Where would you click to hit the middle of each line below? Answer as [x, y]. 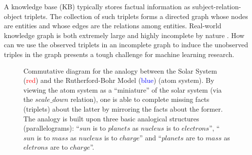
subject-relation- [217, 6]
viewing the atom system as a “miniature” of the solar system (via [123, 89]
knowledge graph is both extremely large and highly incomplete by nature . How [124, 35]
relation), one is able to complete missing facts [140, 99]
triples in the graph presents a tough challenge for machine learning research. [119, 54]
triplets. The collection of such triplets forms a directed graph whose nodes [136, 16]
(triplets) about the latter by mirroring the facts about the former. [123, 108]
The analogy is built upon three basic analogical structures [111, 118]
